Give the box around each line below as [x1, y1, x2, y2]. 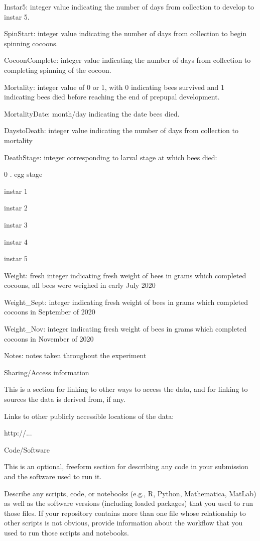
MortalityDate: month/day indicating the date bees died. [4, 108, 180, 119]
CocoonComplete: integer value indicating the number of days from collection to [4, 55, 251, 65]
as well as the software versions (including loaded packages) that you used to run [4, 498, 253, 508]
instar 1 [4, 185, 28, 196]
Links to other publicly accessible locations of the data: [4, 410, 174, 421]
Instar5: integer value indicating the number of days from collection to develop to [4, 2, 254, 12]
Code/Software [4, 444, 50, 455]
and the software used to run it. [4, 471, 102, 481]
